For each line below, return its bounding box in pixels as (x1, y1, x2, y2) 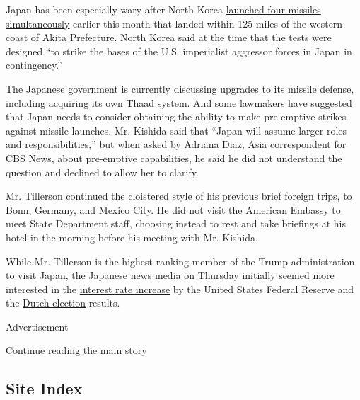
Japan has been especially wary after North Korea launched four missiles (6, 2, 321, 16)
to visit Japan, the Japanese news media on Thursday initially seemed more (6, 268, 335, 282)
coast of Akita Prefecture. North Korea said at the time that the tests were (6, 30, 332, 45)
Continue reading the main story (6, 343, 147, 358)
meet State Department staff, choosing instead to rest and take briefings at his (6, 216, 347, 231)
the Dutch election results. (6, 295, 120, 310)
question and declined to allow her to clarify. (6, 164, 199, 179)
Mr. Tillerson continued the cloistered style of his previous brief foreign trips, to (6, 188, 352, 203)
